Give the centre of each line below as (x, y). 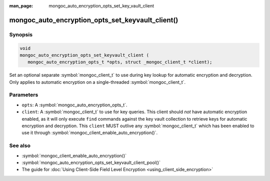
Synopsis (21, 34)
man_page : (21, 6)
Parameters (24, 95)
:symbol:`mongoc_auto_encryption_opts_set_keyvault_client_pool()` (91, 163)
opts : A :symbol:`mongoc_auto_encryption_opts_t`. (74, 105)
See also (20, 146)
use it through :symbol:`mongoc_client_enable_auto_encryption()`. (89, 133)
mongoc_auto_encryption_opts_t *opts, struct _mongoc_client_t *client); (120, 62)
